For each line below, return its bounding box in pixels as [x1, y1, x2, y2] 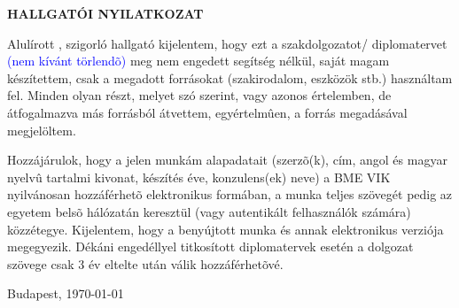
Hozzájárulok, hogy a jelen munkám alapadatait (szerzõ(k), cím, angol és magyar [7, 150, 447, 169]
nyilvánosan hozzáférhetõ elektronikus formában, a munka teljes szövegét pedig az [7, 185, 453, 204]
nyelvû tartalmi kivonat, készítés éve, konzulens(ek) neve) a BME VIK [7, 167, 391, 186]
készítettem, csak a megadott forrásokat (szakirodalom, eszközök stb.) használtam [7, 68, 453, 87]
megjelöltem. [7, 120, 76, 139]
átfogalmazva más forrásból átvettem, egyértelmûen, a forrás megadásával [7, 103, 408, 121]
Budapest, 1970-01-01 [7, 284, 124, 303]
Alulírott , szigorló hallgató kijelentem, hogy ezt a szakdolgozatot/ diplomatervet [7, 34, 447, 52]
